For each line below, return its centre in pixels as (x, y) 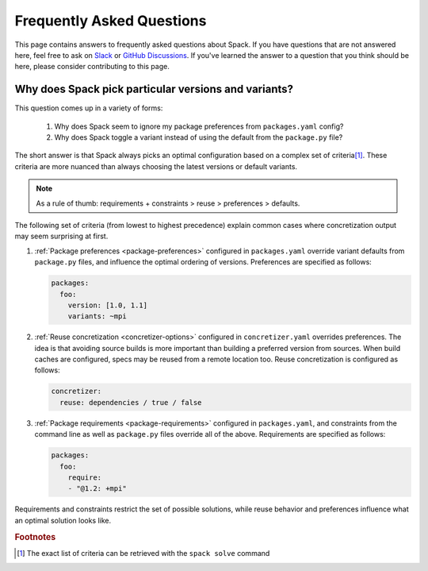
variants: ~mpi (97, 316)
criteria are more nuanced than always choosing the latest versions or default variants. (156, 166)
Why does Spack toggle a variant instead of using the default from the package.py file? (199, 137)
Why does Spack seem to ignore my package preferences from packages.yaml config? (199, 126)
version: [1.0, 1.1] (108, 305)
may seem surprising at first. (61, 236)
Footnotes (35, 537)
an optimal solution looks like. (63, 520)
